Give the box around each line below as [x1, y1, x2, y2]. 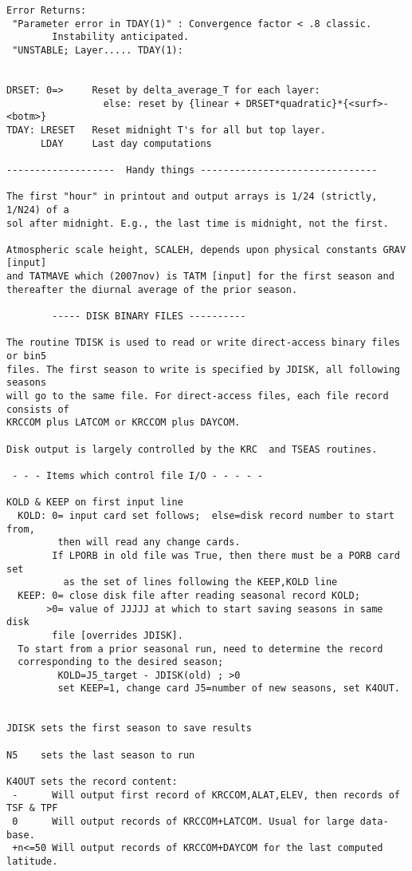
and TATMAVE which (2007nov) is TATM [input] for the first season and [6, 271, 394, 283]
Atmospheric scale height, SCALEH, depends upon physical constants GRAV [6, 243, 406, 255]
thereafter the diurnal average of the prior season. [6, 283, 298, 295]
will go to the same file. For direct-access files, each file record [6, 390, 389, 402]
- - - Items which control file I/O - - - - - [12, 469, 264, 481]
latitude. [6, 856, 58, 867]
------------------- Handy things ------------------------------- [6, 164, 378, 176]
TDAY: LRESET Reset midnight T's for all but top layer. [6, 124, 326, 136]
